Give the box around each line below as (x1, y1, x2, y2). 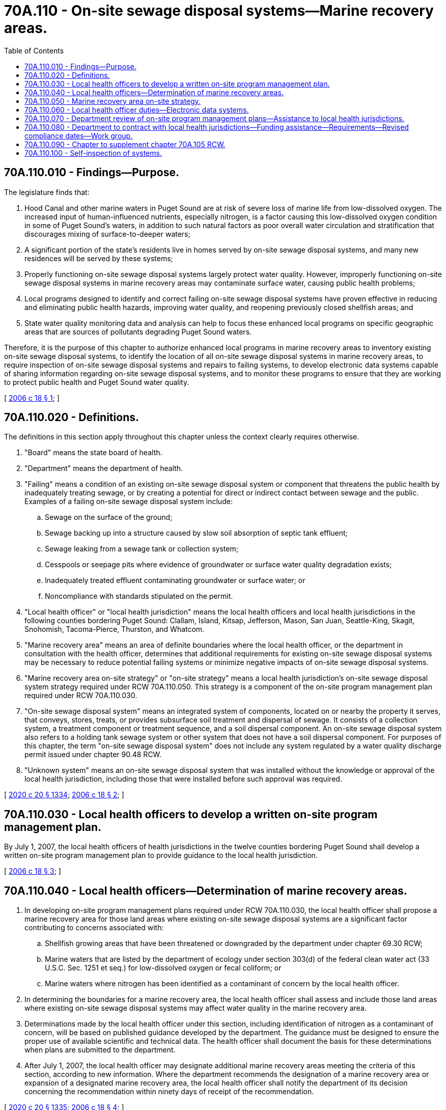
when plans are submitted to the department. (24, 1045, 176, 1054)
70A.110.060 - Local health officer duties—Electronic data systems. (24, 105, 249, 114)
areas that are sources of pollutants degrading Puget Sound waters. (24, 327, 252, 336)
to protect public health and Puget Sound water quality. (4, 377, 189, 386)
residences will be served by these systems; (24, 254, 173, 263)
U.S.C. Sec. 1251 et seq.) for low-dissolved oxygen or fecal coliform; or (45, 963, 282, 973)
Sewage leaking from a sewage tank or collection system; (45, 544, 238, 553)
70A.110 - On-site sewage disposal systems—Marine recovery (4, 2, 434, 19)
